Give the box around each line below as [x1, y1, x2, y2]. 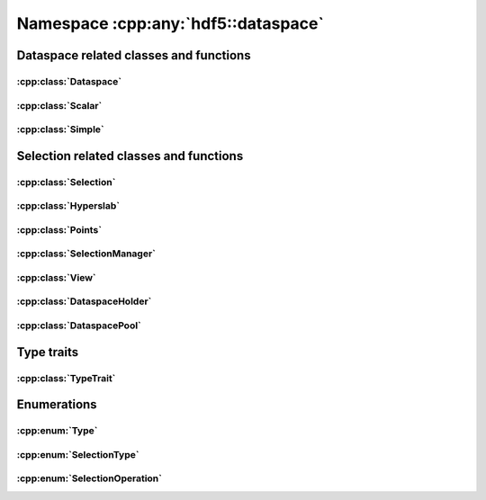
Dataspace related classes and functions [16, 48, 251, 63]
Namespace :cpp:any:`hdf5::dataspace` [16, 13, 324, 33]
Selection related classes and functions [16, 148, 244, 164]
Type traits [16, 344, 79, 360]
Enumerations [16, 397, 98, 413]
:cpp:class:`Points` [16, 223, 103, 236]
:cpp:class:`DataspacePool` [16, 319, 141, 332]
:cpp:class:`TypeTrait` [16, 371, 116, 384]
